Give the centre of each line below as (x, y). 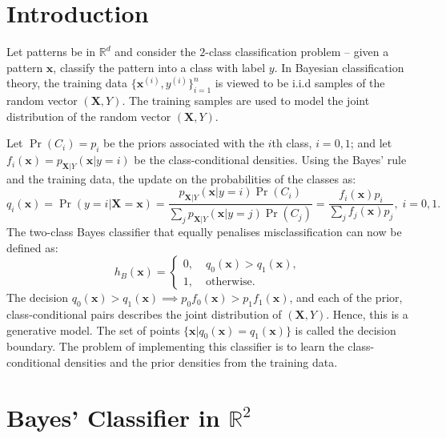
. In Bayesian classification (339, 67)
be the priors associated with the (184, 143)
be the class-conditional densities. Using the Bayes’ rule (270, 160)
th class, (292, 143)
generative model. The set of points (93, 330)
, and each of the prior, (346, 297)
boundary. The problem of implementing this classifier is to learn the (175, 346)
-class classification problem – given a (297, 52)
